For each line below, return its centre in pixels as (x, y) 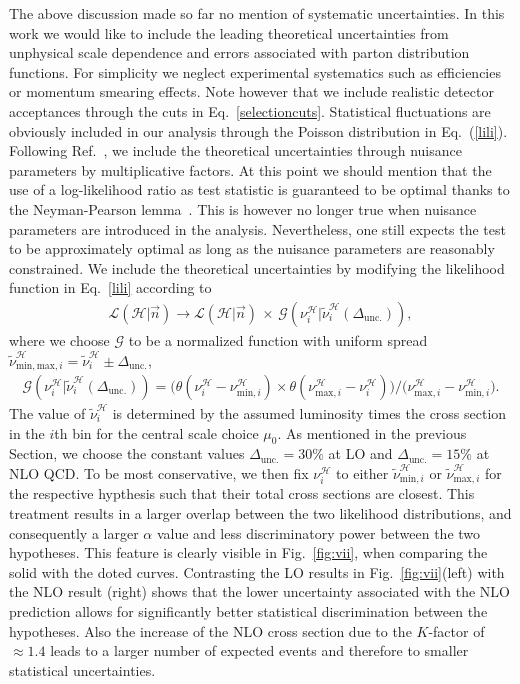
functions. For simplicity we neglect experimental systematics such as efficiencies (255, 71)
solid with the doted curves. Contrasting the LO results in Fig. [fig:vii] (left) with (257, 571)
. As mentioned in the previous (372, 432)
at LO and (360, 453)
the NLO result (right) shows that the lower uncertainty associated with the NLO (260, 591)
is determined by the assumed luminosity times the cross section (309, 413)
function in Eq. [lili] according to (110, 287)
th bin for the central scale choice (156, 432)
